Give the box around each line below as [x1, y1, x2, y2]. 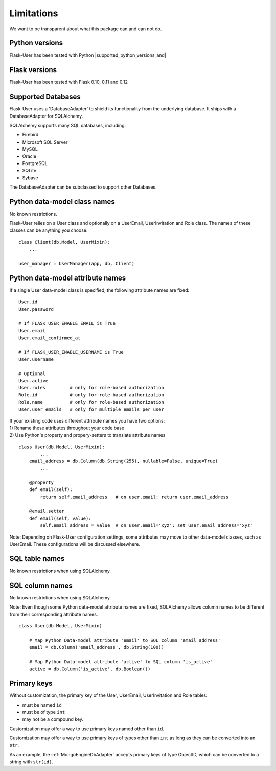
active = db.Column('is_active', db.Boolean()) [29, 666, 151, 672]
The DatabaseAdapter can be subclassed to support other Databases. [9, 184, 157, 190]
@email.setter [29, 508, 65, 514]
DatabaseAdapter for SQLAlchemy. [9, 113, 83, 119]
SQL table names [9, 554, 65, 563]
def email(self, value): [29, 516, 91, 521]
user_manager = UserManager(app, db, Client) [18, 261, 135, 267]
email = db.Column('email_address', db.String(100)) [29, 644, 165, 650]
